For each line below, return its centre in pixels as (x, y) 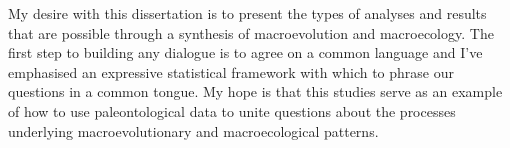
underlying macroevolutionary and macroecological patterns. (193, 130)
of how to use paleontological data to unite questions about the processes (232, 110)
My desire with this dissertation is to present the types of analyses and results (247, 13)
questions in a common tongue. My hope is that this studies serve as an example (255, 91)
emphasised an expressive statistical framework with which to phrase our (231, 71)
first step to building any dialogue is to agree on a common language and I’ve (245, 52)
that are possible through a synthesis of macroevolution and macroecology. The (251, 32)
